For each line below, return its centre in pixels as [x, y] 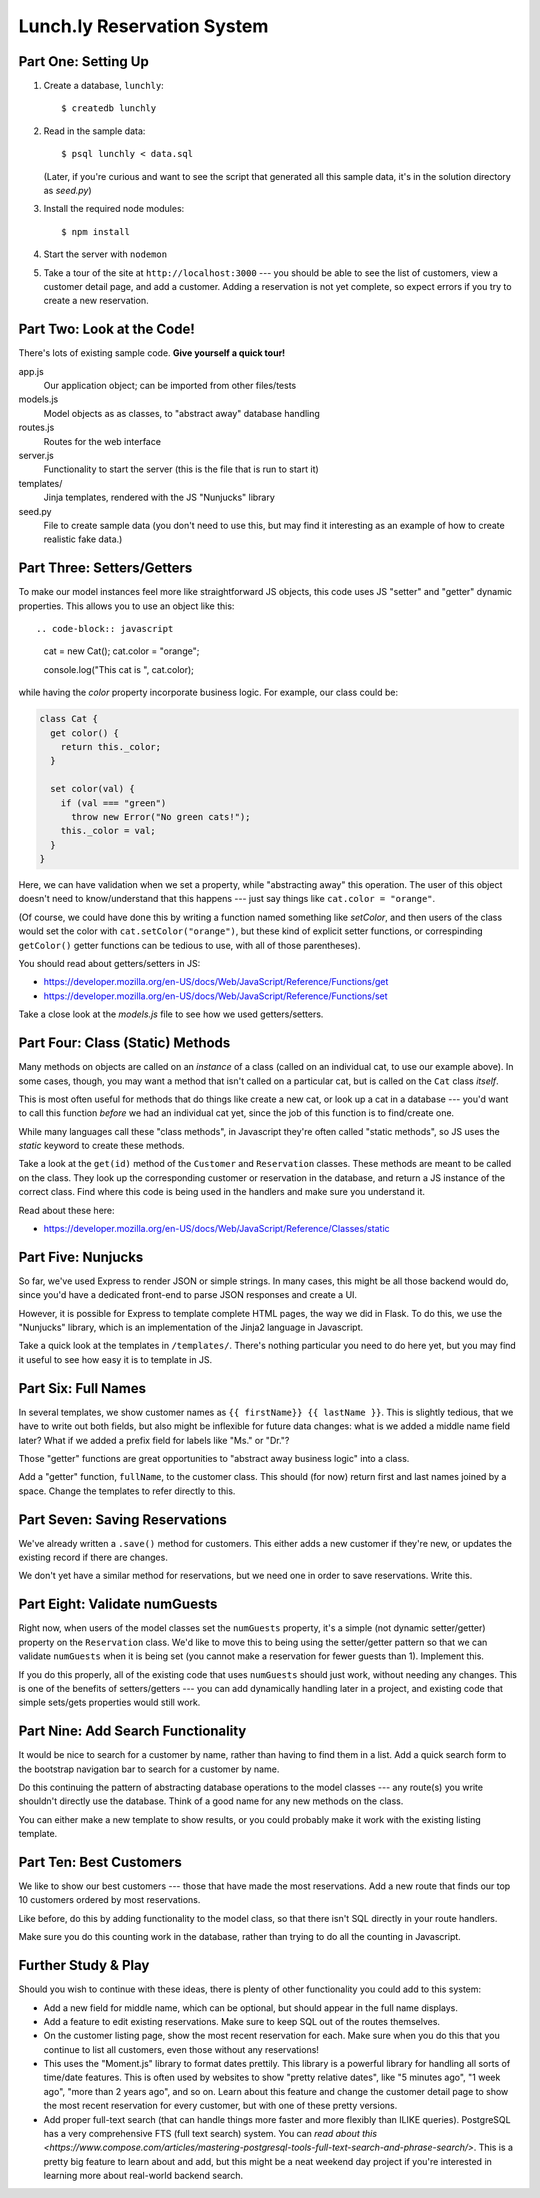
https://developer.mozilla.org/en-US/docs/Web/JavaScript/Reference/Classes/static [216, 1229]
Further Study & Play [84, 1965]
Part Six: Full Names [82, 1388]
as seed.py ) [67, 191]
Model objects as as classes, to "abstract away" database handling [181, 413]
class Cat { [69, 719]
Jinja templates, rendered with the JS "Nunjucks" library [159, 497]
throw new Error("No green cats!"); [161, 816]
